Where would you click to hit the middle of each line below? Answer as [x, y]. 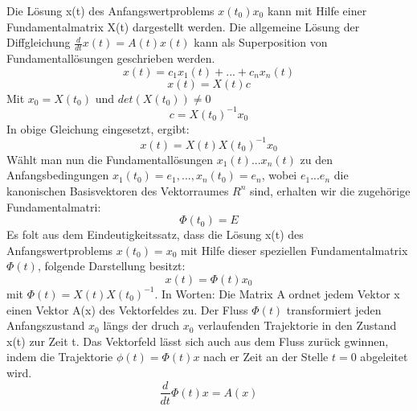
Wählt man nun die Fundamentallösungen [110, 159]
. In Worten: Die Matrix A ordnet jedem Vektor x [277, 293]
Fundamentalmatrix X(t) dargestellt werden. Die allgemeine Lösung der [183, 26]
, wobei [279, 175]
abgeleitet [384, 357]
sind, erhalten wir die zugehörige [330, 190]
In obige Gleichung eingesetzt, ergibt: [98, 128]
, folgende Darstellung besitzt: [111, 266]
